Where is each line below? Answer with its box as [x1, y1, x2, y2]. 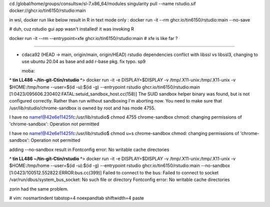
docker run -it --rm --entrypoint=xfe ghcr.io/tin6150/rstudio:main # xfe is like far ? [9, 35, 178, 41]
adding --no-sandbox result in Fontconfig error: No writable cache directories [9, 146, 169, 152]
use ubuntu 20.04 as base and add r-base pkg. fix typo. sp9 [21, 58, 146, 64]
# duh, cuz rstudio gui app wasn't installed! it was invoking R [9, 26, 134, 32]
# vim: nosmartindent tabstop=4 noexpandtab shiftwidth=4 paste [9, 195, 144, 201]
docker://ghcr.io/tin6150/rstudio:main [9, 7, 86, 13]
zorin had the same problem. [9, 185, 68, 192]
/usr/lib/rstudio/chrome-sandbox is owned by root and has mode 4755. [9, 105, 156, 111]
